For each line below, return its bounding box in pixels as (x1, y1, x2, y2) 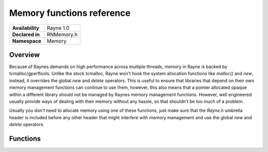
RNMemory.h (47, 31, 78, 38)
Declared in (12, 31, 40, 38)
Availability (12, 24, 40, 31)
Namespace (12, 37, 42, 44)
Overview (9, 50, 40, 59)
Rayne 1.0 (47, 24, 69, 31)
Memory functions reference (9, 7, 131, 18)
